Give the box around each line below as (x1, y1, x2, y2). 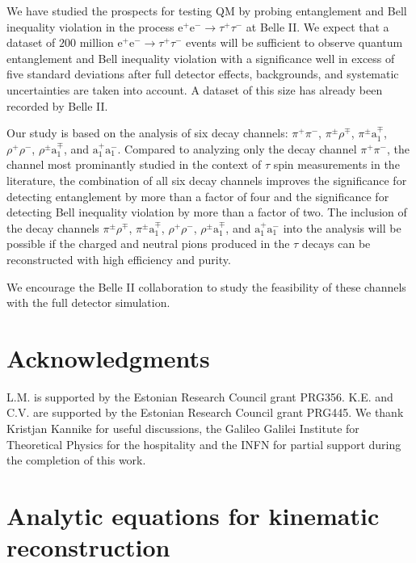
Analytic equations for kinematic (6, 498, 380, 531)
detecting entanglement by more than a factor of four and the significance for (6, 187, 389, 204)
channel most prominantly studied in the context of (6, 156, 262, 173)
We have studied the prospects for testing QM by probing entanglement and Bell (6, 2, 407, 19)
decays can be (301, 235, 371, 252)
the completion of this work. (6, 452, 146, 468)
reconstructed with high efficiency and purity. (6, 250, 231, 267)
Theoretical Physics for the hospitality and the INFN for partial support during (6, 435, 401, 452)
